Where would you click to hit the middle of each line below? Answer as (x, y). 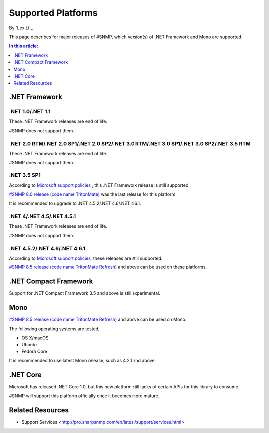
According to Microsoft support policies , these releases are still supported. (86, 258)
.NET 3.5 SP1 (25, 175)
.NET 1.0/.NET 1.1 (30, 112)
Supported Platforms (54, 13)
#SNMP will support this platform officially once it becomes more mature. (84, 396)
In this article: (24, 46)
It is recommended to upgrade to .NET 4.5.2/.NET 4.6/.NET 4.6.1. (75, 203)
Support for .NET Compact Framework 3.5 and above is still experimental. (85, 293)
